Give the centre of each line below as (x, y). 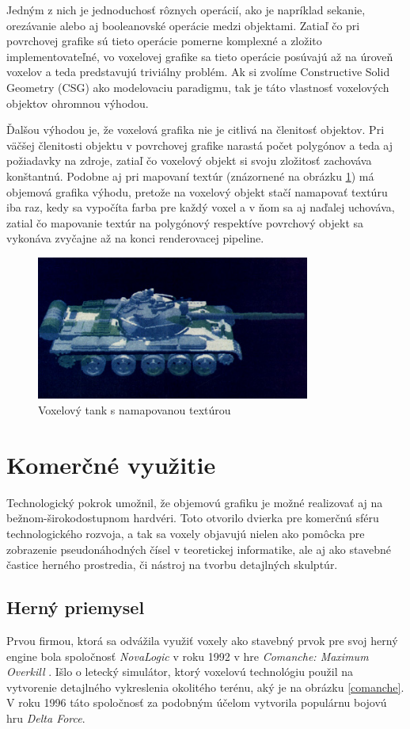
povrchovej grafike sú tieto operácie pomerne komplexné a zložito (164, 41)
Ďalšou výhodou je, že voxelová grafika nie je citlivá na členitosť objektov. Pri (196, 130)
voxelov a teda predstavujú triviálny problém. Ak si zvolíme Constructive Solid (198, 72)
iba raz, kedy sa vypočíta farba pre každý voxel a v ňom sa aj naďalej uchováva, (201, 207)
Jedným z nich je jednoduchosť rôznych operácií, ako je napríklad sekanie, (186, 10)
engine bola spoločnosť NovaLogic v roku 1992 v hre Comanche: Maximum (188, 656)
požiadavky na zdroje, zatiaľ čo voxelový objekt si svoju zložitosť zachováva (189, 160)
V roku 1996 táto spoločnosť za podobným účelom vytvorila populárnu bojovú (197, 702)
